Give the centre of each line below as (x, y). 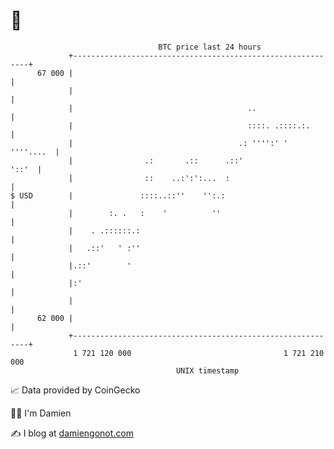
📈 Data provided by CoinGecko (75, 390)
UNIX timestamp (207, 370)
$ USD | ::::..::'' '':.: (118, 195)
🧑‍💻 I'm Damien (41, 413)
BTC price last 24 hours (210, 47)
